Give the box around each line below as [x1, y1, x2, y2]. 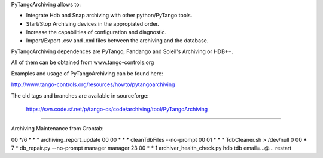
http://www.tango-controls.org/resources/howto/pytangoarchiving [11, 81, 175, 88]
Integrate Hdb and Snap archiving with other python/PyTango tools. [26, 12, 193, 19]
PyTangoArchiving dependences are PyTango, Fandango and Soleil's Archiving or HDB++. [11, 48, 233, 55]
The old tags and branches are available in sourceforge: [11, 92, 149, 99]
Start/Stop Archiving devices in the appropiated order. [26, 20, 160, 27]
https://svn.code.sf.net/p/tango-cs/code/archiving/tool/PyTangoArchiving [26, 105, 208, 113]
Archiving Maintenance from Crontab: [11, 125, 104, 132]
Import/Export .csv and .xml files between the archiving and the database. [26, 37, 209, 44]
